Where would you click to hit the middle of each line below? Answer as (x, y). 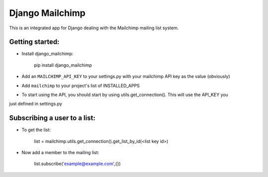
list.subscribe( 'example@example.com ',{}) (77, 164)
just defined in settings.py (35, 104)
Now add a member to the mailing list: (60, 153)
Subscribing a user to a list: (52, 118)
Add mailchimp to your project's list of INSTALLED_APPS (81, 86)
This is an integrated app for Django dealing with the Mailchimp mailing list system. (94, 28)
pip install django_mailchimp (63, 65)
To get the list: (36, 130)
